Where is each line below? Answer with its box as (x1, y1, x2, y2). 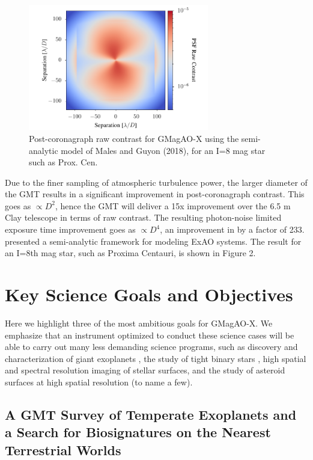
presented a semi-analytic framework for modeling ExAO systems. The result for (5, 235, 302, 247)
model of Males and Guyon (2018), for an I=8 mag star (61, 144, 266, 156)
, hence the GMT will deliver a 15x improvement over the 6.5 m (55, 199, 291, 212)
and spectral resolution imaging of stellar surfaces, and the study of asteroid (5, 364, 285, 376)
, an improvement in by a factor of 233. (160, 223, 305, 236)
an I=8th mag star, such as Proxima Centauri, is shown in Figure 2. (5, 247, 256, 259)
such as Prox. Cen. (29, 156, 98, 168)
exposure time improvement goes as (5, 223, 136, 236)
